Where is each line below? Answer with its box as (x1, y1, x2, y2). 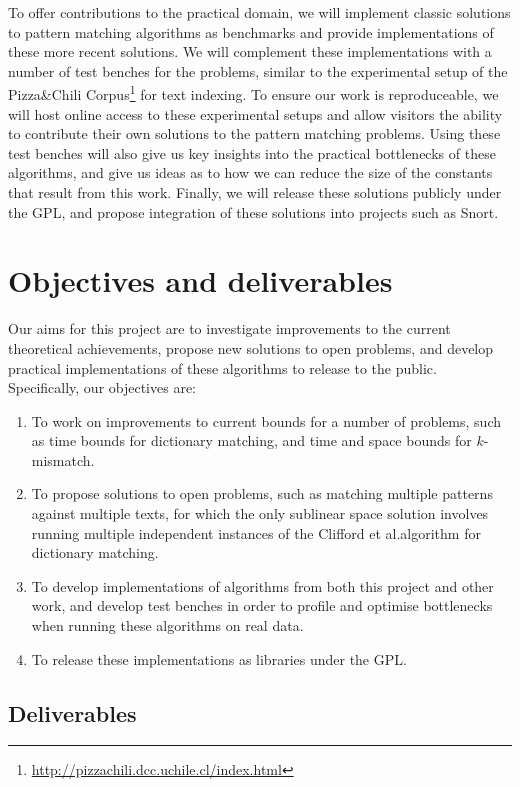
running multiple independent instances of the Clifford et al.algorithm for (31, 522, 481, 543)
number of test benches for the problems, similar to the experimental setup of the (8, 60, 508, 81)
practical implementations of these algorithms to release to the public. (8, 357, 437, 378)
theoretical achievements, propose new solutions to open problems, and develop (8, 337, 494, 358)
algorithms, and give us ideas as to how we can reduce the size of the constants (8, 162, 493, 183)
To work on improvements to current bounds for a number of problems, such (31, 410, 501, 431)
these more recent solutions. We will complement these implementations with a (8, 41, 492, 62)
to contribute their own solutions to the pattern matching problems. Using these (8, 123, 501, 144)
